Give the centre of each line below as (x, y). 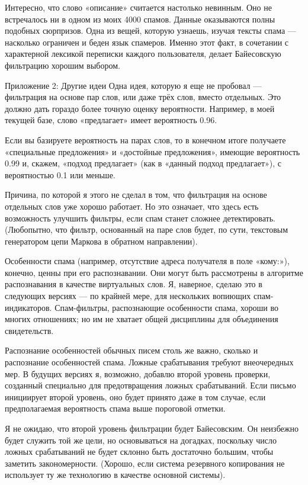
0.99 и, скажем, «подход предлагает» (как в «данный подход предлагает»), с (143, 163)
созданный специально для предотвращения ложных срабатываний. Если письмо (150, 385)
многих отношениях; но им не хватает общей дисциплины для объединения (142, 319)
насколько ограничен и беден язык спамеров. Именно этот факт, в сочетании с (147, 42)
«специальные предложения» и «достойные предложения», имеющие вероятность (153, 151)
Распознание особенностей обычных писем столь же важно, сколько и (131, 350)
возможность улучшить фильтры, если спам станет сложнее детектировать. (140, 218)
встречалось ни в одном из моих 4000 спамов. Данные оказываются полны (140, 19)
